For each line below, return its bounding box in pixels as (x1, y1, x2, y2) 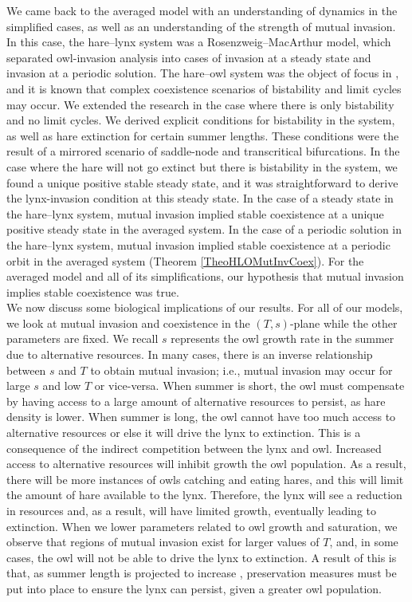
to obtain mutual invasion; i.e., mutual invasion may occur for (90, 361, 393, 378)
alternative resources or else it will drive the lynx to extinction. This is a (6, 424, 361, 441)
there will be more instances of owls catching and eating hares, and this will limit (6, 470, 404, 487)
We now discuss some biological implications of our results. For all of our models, (6, 299, 403, 316)
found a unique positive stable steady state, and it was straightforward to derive (6, 174, 398, 191)
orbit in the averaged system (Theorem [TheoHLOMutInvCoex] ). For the (6, 252, 364, 269)
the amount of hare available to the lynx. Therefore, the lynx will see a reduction (6, 486, 402, 503)
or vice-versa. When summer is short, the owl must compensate (94, 377, 405, 394)
